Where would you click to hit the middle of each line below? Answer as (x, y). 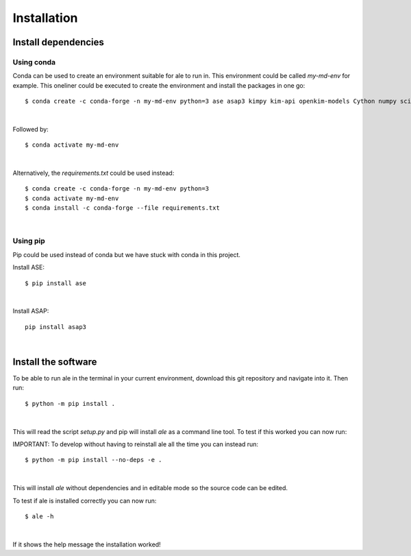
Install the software (55, 362)
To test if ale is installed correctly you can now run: (85, 500)
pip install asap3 (56, 327)
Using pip (29, 241)
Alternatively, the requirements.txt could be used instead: (94, 173)
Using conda (34, 62)
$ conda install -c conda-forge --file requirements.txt (123, 208)
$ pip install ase (56, 283)
